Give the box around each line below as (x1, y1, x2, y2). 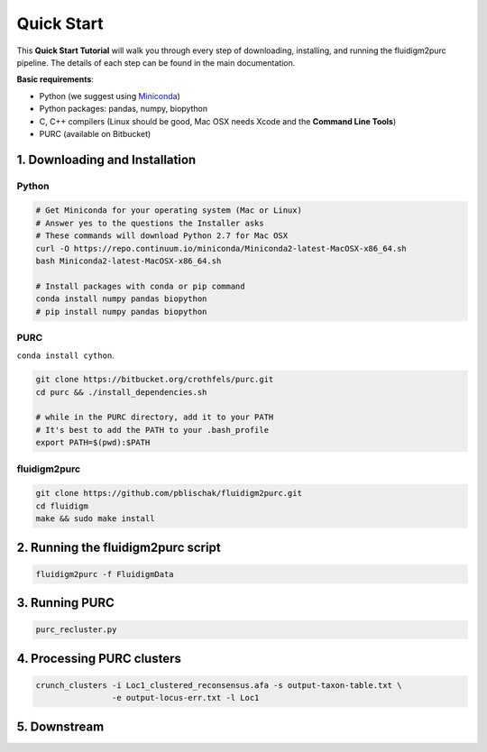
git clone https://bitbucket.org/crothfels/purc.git (35, 374, 274, 385)
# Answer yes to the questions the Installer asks (35, 217, 265, 228)
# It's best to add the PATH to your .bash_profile (35, 425, 270, 435)
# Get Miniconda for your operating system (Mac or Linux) (35, 206, 302, 216)
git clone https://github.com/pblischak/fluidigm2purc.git (35, 488, 302, 499)
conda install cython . (16, 350, 115, 361)
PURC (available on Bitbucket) (39, 128, 152, 139)
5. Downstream (16, 719, 105, 734)
